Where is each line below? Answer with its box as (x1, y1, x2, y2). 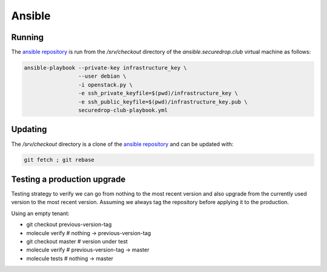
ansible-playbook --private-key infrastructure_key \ (24, 64, 187, 71)
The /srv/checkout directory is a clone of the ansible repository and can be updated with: (11, 140, 234, 148)
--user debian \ (78, 73, 127, 80)
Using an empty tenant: (11, 210, 70, 217)
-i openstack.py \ (78, 81, 133, 88)
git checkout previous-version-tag (26, 221, 112, 228)
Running (11, 32, 44, 42)
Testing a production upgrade (11, 174, 126, 184)
